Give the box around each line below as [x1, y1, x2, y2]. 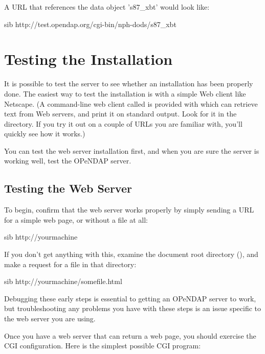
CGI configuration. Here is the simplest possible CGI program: [4, 340, 201, 351]
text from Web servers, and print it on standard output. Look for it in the [4, 108, 237, 119]
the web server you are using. [4, 313, 96, 324]
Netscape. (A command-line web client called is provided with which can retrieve [4, 98, 258, 109]
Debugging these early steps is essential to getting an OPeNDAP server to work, [4, 293, 256, 303]
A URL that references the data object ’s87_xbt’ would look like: [4, 2, 210, 12]
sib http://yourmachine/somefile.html [4, 276, 122, 287]
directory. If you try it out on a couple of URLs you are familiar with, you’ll [4, 118, 242, 129]
